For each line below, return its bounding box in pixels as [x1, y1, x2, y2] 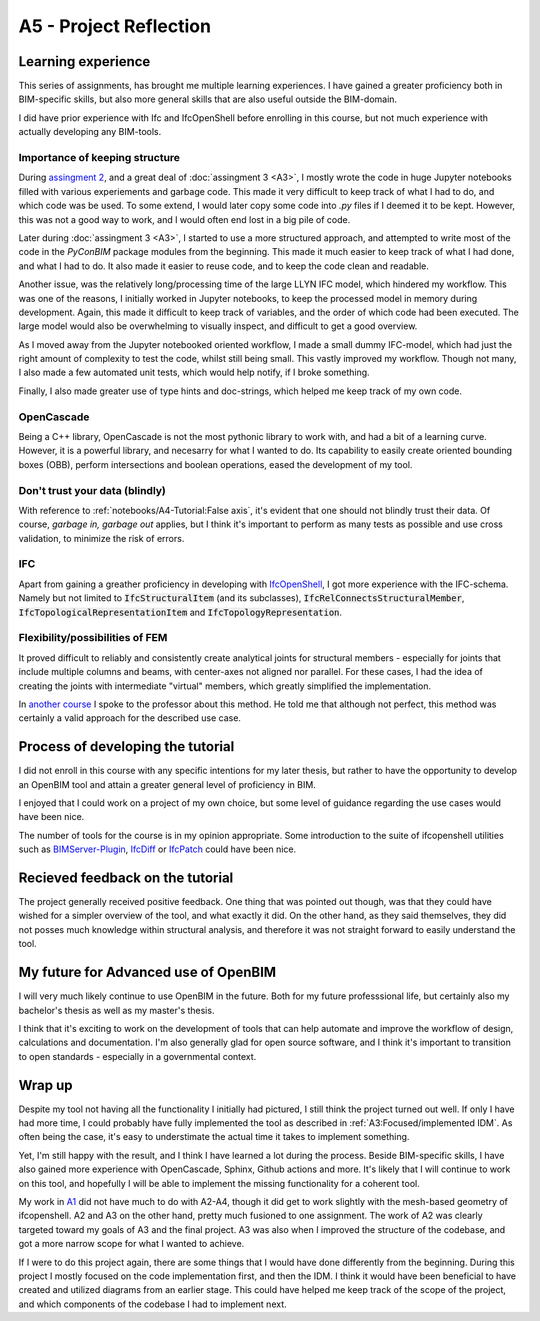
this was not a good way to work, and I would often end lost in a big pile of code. [18, 213, 351, 225]
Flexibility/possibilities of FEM [18, 631, 168, 645]
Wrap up [18, 1076, 74, 1094]
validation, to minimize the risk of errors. [18, 532, 185, 544]
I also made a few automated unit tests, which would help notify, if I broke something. [18, 366, 370, 379]
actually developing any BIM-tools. [18, 126, 162, 138]
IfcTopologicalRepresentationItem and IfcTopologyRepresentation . [18, 606, 343, 618]
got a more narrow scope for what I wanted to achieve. [18, 1238, 245, 1250]
